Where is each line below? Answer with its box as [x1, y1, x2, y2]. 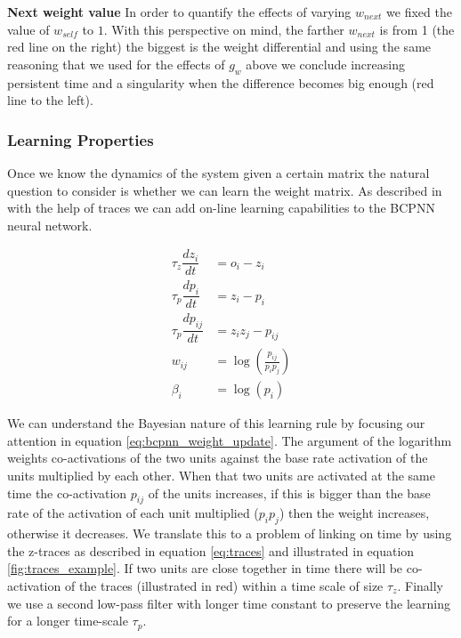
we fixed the [386, 3, 452, 20]
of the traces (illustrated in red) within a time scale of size [64, 576, 384, 594]
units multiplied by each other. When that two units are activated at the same [7, 466, 435, 485]
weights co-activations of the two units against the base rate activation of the [7, 448, 428, 467]
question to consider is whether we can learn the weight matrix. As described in [7, 181, 442, 199]
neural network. [7, 215, 93, 234]
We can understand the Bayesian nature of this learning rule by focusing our [7, 414, 425, 432]
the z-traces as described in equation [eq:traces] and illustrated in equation [7, 541, 415, 560]
